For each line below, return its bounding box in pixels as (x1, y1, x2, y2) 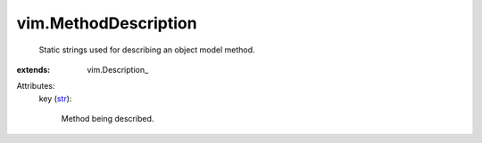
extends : (16, 64, 51, 75)
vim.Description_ (87, 64, 149, 75)
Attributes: (16, 81, 55, 91)
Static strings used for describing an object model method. (38, 44, 255, 55)
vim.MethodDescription (16, 13, 197, 33)
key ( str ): (38, 93, 72, 104)
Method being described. (61, 114, 154, 124)
